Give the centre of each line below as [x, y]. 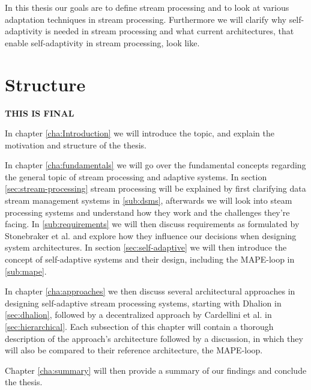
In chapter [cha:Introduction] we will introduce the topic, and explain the [140, 133]
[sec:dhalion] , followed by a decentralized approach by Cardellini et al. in [138, 315]
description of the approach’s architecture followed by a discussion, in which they [154, 338]
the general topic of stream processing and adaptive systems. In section [136, 176]
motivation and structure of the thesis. [76, 145]
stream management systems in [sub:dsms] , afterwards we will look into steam [149, 200]
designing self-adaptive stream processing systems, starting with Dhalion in [143, 303]
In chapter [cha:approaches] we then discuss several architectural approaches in [150, 291]
